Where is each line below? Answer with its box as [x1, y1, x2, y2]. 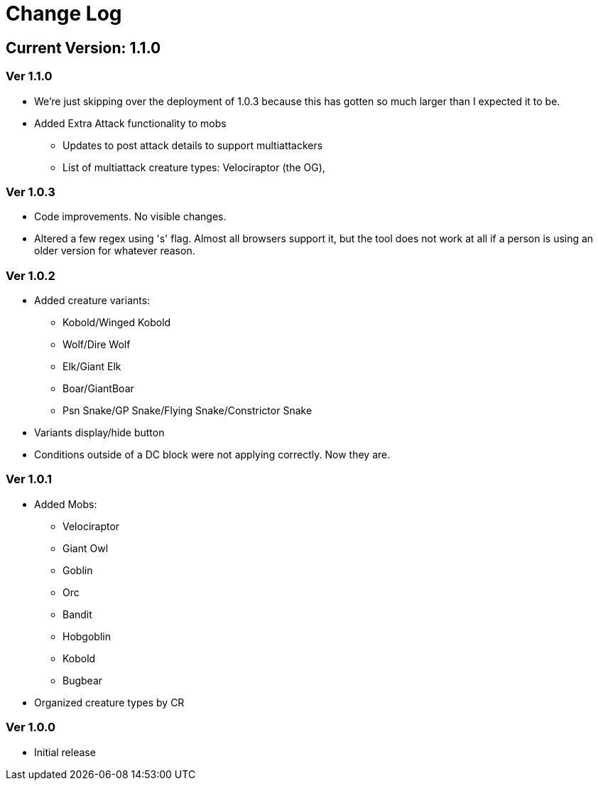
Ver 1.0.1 [6, 472, 53, 487]
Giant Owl [62, 542, 109, 554]
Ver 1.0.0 [6, 720, 56, 735]
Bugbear [62, 674, 103, 687]
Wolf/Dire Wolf [62, 338, 131, 351]
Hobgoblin [62, 630, 111, 642]
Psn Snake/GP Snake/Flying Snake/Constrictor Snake [62, 404, 312, 417]
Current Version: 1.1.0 [6, 38, 161, 57]
